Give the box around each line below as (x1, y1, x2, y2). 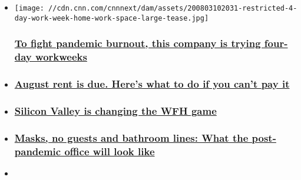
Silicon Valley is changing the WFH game (14, 103, 217, 118)
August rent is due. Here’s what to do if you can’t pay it (14, 76, 290, 91)
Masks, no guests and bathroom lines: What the (14, 130, 249, 145)
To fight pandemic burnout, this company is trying (14, 36, 261, 51)
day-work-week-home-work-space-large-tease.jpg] (14, 14, 209, 22)
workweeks (35, 49, 87, 64)
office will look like (64, 144, 155, 158)
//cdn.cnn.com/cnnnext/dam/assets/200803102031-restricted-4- (48, 4, 297, 12)
